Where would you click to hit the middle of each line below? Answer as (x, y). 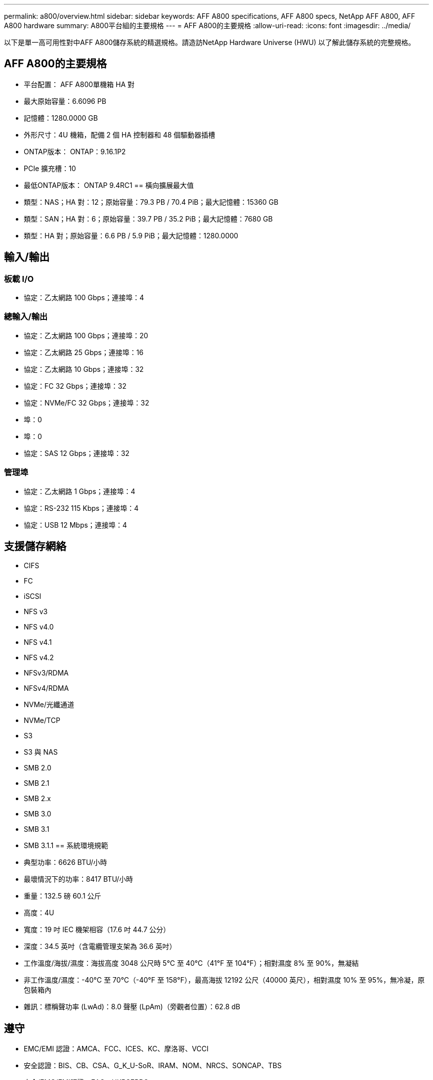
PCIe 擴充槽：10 (50, 168)
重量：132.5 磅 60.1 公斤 (63, 896)
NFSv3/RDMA (46, 673)
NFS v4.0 (39, 627)
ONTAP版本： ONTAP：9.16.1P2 (75, 151)
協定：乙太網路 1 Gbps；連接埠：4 (80, 491)
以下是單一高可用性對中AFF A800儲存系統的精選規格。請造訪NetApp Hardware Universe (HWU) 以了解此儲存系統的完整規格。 (210, 42)
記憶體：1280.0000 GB (61, 118)
